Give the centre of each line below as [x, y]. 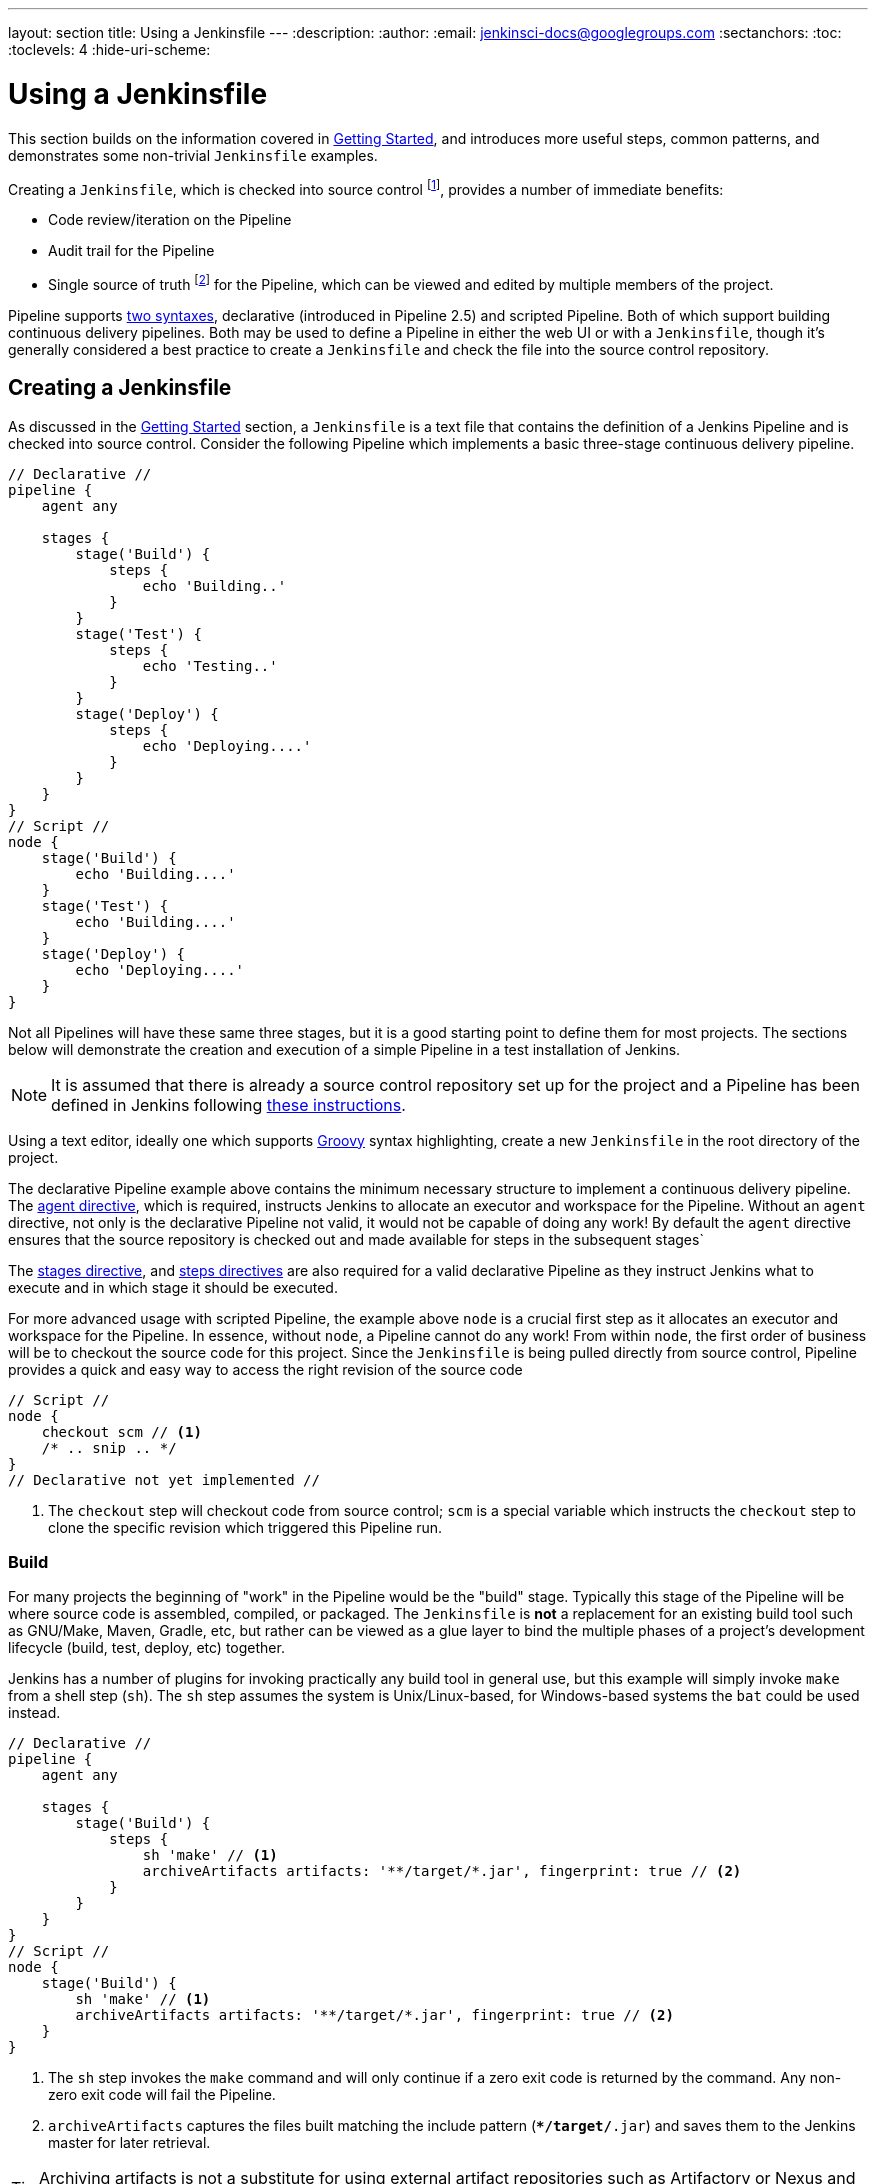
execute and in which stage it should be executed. [173, 1287]
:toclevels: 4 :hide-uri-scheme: [109, 49]
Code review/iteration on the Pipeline [170, 220]
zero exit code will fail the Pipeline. [162, 2095]
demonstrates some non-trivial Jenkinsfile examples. [193, 155]
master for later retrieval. [129, 2143]
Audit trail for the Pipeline [131, 251]
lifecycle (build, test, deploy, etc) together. [146, 1648]
